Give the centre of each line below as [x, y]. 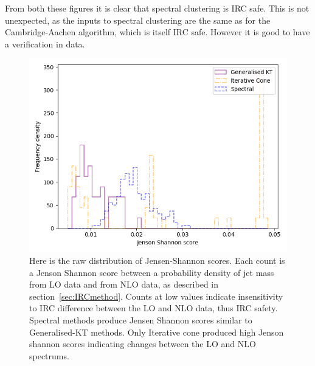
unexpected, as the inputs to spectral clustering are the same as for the [138, 20]
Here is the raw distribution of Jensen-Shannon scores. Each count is [157, 260]
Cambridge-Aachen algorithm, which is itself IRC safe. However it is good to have [157, 32]
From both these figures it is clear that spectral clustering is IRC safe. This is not [157, 8]
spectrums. [49, 355]
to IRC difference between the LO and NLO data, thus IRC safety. [154, 308]
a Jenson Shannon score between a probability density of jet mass [152, 272]
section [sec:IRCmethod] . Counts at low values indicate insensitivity [156, 296]
